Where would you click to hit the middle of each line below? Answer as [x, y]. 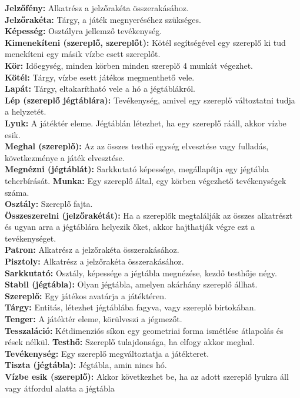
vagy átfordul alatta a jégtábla [60, 388]
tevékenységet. [31, 238]
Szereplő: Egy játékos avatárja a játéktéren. [86, 295]
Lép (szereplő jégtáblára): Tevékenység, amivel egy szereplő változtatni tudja [150, 100]
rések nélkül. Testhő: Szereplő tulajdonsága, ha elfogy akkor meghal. [130, 342]
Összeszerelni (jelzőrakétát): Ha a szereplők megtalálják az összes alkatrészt [149, 215]
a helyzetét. [26, 111]
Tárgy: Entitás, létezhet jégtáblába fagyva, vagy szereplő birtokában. [131, 307]
